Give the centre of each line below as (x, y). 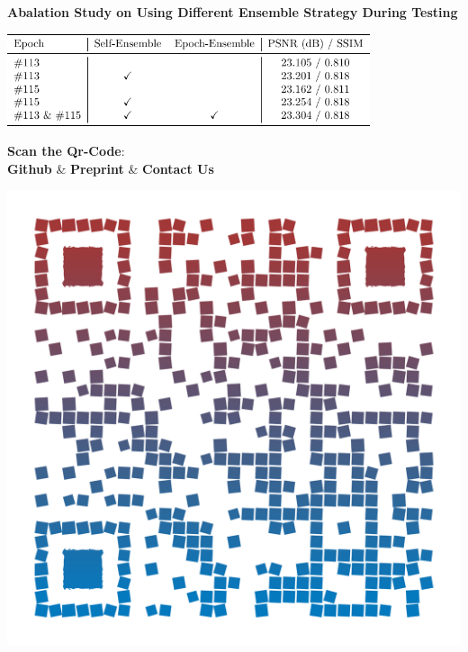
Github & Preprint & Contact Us (111, 168)
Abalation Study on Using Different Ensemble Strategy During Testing (233, 12)
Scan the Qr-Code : (66, 151)
